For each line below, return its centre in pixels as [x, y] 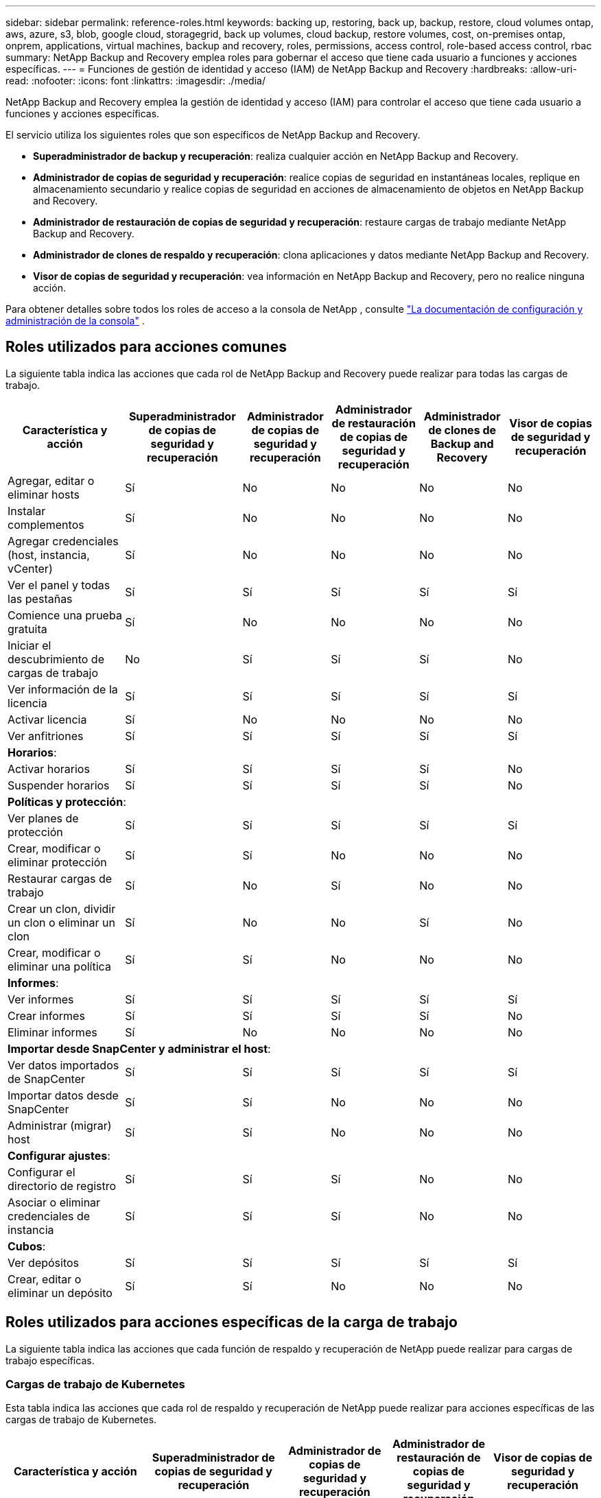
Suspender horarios [59, 785]
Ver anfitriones [46, 736]
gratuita [27, 629]
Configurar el [42, 1172]
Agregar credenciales [63, 541]
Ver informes [41, 999]
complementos [46, 524]
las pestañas [40, 598]
